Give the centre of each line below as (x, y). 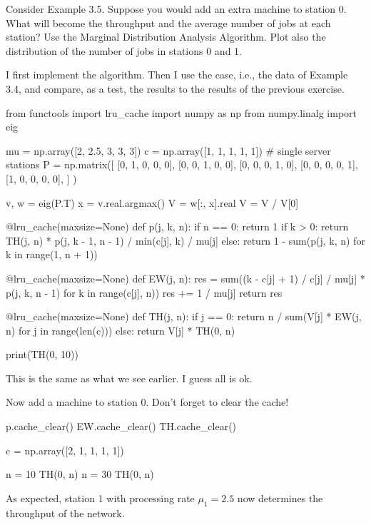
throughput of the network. (65, 513)
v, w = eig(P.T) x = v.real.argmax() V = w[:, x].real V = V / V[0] (152, 202)
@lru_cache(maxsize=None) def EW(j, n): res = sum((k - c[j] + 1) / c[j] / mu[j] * (185, 278)
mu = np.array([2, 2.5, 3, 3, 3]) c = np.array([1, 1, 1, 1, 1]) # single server (168, 150)
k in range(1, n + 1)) (52, 254)
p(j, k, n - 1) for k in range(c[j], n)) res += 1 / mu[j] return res (144, 292)
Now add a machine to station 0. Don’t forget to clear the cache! (147, 402)
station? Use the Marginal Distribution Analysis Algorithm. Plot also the (166, 37)
